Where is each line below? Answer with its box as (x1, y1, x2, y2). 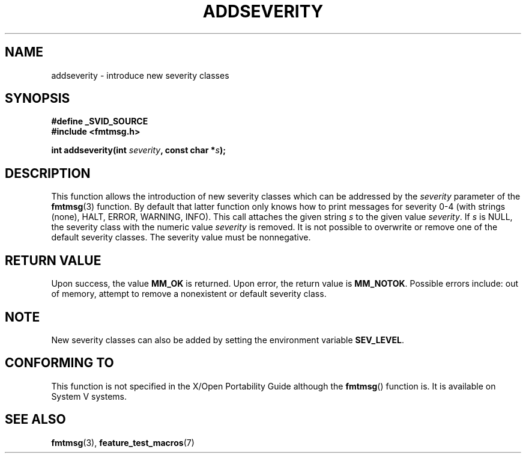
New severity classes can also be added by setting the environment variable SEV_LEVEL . (51, 334, 405, 345)
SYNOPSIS (5, 91, 70, 106)
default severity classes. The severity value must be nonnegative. (51, 232, 311, 243)
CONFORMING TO (5, 355, 114, 371)
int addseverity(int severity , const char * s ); (51, 145, 226, 156)
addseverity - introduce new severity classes (51, 70, 229, 81)
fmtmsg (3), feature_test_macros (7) (51, 437, 195, 448)
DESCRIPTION (5, 165, 91, 181)
